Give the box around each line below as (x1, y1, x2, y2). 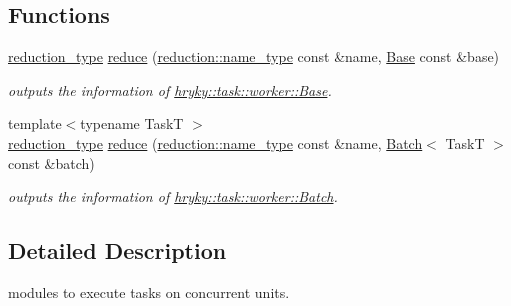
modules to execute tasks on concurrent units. (8, 281, 290, 302)
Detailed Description (8, 235, 227, 266)
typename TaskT (80, 113, 184, 134)
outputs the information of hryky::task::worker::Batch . (8, 186, 338, 207)
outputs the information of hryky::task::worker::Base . (8, 79, 332, 100)
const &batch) (8, 152, 95, 173)
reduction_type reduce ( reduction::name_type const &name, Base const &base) (8, 46, 500, 67)
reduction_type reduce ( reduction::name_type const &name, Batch (8, 132, 423, 153)
